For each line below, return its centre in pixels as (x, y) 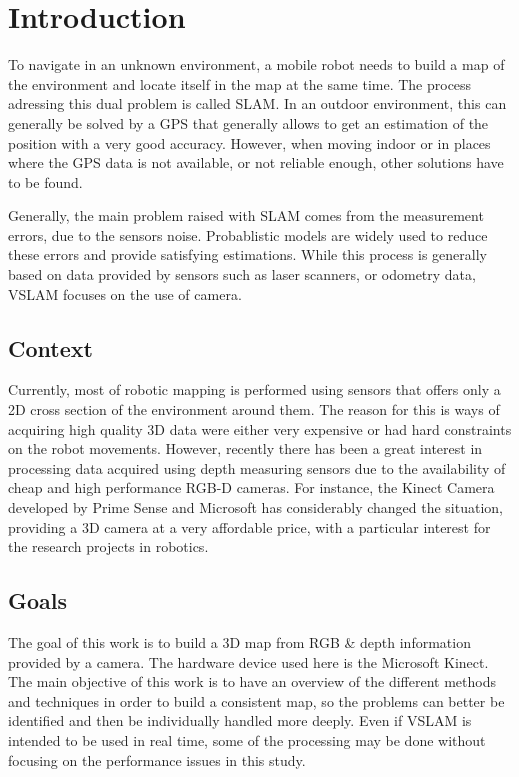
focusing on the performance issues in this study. (157, 759)
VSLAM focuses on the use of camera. (125, 293)
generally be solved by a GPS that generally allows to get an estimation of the (248, 122)
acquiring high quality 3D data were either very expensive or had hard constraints (260, 428)
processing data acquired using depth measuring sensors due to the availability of (257, 467)
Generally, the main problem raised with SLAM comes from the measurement (246, 215)
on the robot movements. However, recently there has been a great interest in (245, 448)
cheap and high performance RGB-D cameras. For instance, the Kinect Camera (251, 487)
